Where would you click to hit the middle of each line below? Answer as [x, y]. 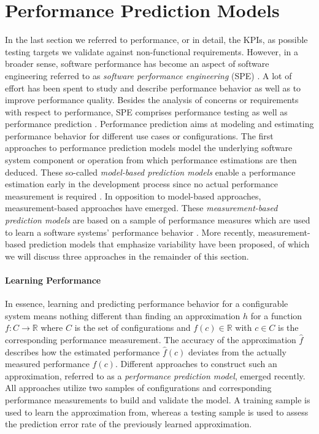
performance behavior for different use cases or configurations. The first [139, 135]
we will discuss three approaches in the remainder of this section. [127, 256]
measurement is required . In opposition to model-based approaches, [133, 196]
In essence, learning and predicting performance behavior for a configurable [147, 304]
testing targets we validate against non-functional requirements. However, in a [152, 51]
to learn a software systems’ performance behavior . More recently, [130, 232]
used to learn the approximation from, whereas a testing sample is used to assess [157, 412]
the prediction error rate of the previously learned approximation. [129, 424]
